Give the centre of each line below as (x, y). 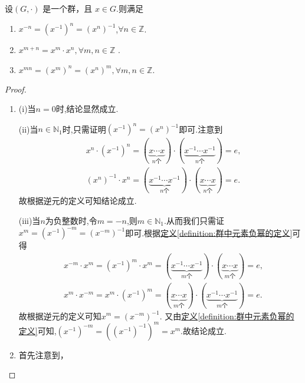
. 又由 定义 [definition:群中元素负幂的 (227, 316)
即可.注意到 (201, 129)
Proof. (16, 89)
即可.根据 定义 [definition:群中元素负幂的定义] (209, 232)
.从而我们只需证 (194, 220)
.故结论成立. (204, 330)
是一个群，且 (68, 8)
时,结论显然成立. (87, 109)
